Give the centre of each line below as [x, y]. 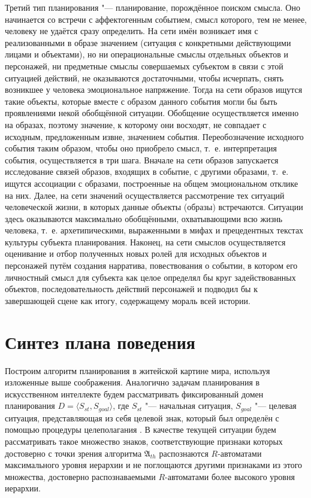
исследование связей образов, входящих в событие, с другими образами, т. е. [147, 171]
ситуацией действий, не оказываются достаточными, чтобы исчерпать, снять [144, 78]
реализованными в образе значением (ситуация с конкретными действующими [148, 42]
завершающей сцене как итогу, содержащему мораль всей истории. [128, 300]
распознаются [184, 453]
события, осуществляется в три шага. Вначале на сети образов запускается [142, 160]
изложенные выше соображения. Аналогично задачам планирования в [132, 382]
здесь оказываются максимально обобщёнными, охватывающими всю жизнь [144, 218]
